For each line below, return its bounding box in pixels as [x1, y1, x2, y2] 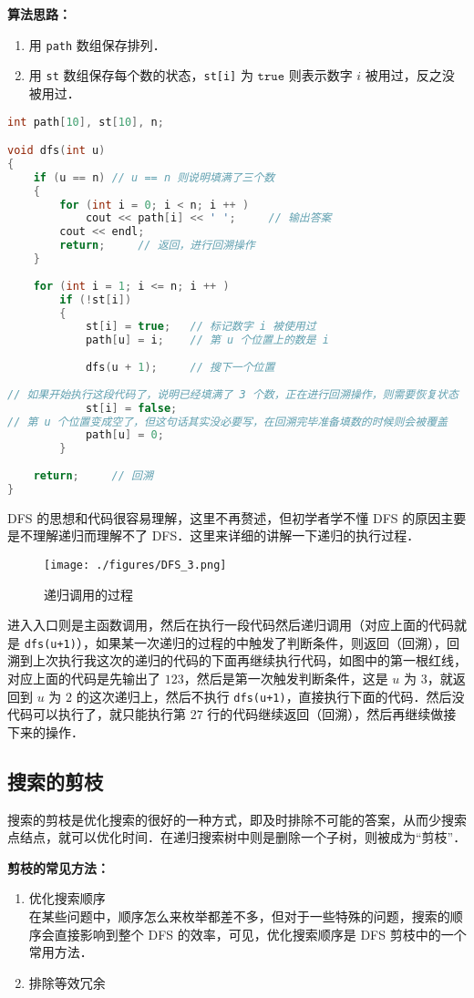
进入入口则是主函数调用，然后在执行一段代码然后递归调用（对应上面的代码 [7, 615, 454, 634]
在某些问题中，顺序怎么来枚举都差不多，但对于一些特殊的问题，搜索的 [28, 907, 450, 926]
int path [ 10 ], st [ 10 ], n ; [7, 115, 164, 129]
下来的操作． [7, 722, 84, 741]
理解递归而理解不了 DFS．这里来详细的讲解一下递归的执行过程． [32, 526, 420, 545]
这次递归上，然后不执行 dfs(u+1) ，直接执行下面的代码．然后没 [88, 686, 465, 705]
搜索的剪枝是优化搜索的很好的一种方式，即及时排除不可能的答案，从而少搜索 [7, 809, 467, 828]
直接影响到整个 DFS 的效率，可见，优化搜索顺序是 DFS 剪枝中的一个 [54, 924, 467, 943]
